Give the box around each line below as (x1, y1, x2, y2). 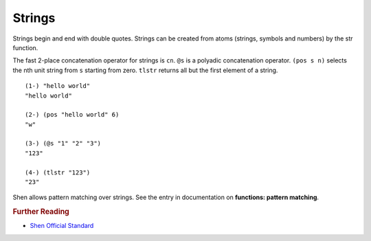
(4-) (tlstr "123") (25, 168, 91, 176)
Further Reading (12, 207, 70, 216)
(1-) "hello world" (25, 82, 91, 90)
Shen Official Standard (30, 222, 94, 230)
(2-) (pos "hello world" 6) (25, 111, 120, 119)
